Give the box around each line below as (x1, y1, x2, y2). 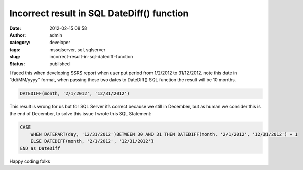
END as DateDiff (20, 145, 61, 151)
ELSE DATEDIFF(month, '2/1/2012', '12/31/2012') (30, 138, 154, 144)
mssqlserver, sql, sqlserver (49, 46, 106, 53)
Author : (9, 32, 26, 38)
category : (9, 39, 31, 46)
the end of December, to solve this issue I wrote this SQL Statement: (9, 110, 152, 116)
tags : (9, 46, 21, 53)
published (49, 61, 70, 67)
